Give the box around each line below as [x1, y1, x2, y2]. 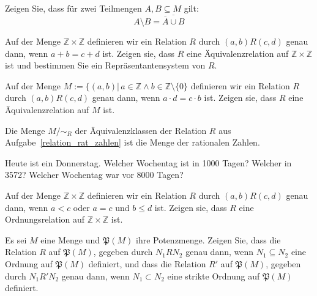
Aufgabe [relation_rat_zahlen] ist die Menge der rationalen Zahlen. [5, 136, 260, 149]
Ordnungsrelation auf [5, 213, 85, 226]
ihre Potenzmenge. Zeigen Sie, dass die [136, 233, 281, 246]
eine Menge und [40, 233, 100, 246]
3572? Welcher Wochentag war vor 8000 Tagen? [5, 168, 184, 181]
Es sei [5, 233, 27, 246]
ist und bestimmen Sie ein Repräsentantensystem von [5, 59, 206, 72]
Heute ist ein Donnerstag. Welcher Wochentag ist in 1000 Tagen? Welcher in [5, 156, 292, 169]
